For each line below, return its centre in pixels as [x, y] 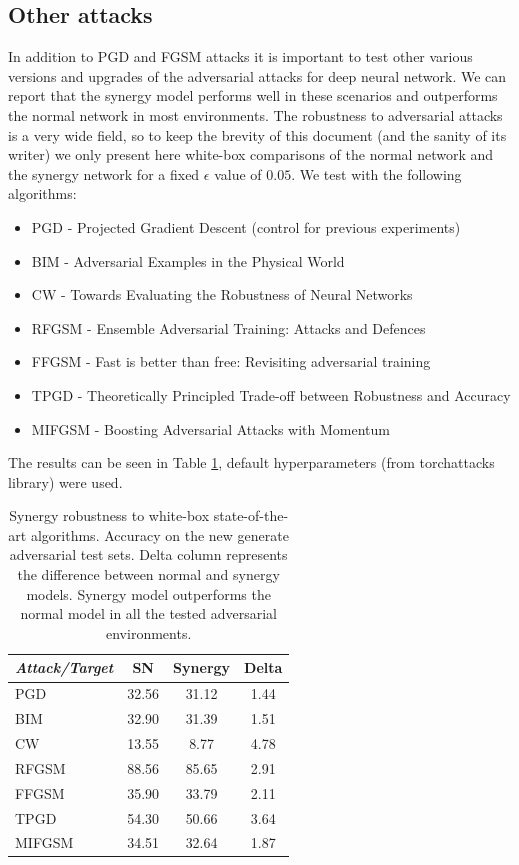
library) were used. [65, 481]
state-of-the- [251, 515]
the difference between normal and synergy [148, 574]
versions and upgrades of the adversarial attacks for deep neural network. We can [257, 75]
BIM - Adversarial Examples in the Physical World [188, 260]
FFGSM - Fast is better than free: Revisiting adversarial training [231, 361]
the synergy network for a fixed [104, 173]
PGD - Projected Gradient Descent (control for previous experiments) [246, 226]
